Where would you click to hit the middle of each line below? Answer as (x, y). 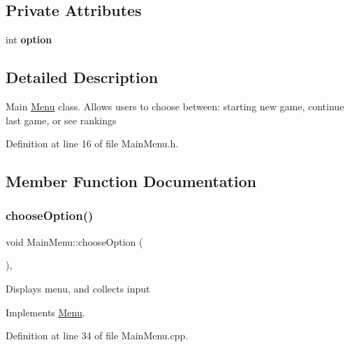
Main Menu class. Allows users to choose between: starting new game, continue (175, 106)
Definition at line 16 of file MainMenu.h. (92, 143)
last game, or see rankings (61, 120)
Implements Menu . (45, 312)
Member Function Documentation (131, 181)
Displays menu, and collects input (78, 288)
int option (29, 39)
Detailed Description (82, 77)
